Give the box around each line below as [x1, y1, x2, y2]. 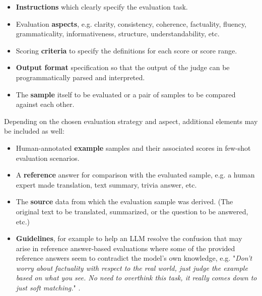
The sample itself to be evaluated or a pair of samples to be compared [16, 89, 236, 99]
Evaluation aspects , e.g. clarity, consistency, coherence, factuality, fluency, [16, 18, 246, 29]
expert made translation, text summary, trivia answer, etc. [16, 179, 197, 190]
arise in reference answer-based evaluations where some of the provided [16, 243, 235, 253]
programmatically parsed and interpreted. [16, 72, 145, 82]
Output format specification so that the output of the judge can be [16, 62, 230, 73]
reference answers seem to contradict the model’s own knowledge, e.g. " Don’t [16, 253, 252, 263]
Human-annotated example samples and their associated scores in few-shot [16, 142, 251, 153]
